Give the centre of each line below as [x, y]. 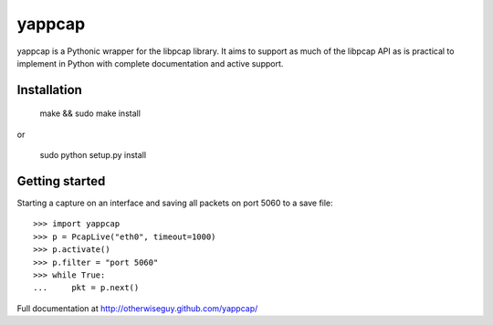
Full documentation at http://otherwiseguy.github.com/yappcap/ [137, 308]
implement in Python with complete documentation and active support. [150, 63]
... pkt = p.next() [86, 288]
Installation [49, 90]
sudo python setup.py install [93, 155]
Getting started [61, 181]
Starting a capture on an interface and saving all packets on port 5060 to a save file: [175, 203]
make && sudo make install [90, 113]
